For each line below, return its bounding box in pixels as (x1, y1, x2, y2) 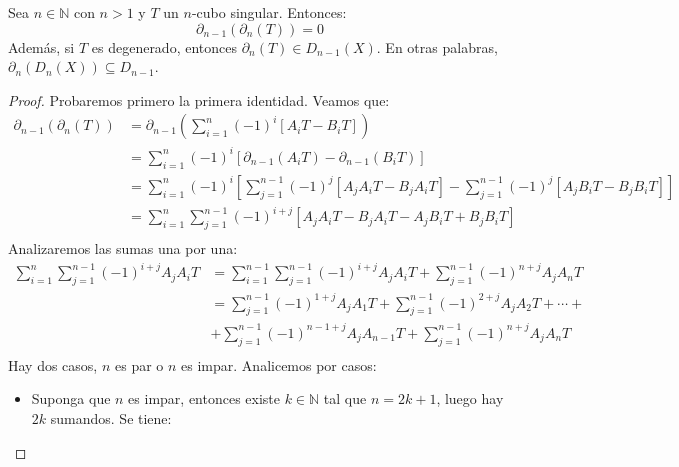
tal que (323, 388, 367, 409)
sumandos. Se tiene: (50, 407, 172, 428)
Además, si (8, 36, 75, 57)
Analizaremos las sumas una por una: (8, 238, 238, 259)
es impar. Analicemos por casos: (181, 354, 377, 375)
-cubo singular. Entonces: (191, 2, 347, 22)
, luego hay (436, 388, 504, 409)
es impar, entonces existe (128, 388, 281, 409)
